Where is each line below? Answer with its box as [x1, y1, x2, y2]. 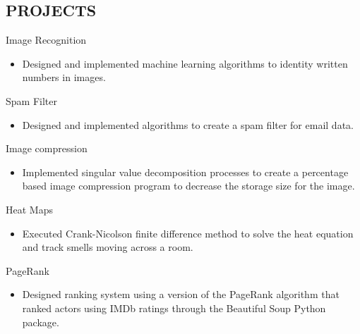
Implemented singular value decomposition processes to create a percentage [22, 164, 349, 179]
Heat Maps [6, 202, 53, 216]
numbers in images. [22, 70, 106, 85]
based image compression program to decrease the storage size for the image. [22, 178, 355, 193]
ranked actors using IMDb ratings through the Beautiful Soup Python [22, 300, 326, 315]
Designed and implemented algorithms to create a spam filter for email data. [22, 117, 354, 132]
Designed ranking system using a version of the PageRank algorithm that [22, 287, 340, 302]
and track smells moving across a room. [22, 240, 193, 254]
